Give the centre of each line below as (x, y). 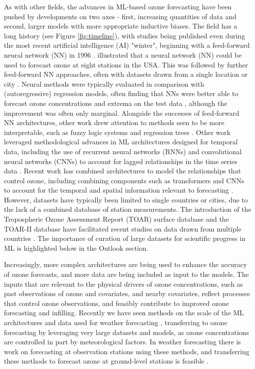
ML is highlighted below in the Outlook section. (76, 248)
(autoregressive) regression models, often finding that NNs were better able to (121, 93)
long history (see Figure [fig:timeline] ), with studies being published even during (125, 35)
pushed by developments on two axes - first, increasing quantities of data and (120, 16)
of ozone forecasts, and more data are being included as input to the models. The (127, 274)
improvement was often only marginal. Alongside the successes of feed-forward (122, 113)
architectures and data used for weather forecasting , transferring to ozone (116, 322)
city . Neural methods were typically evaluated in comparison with (104, 84)
